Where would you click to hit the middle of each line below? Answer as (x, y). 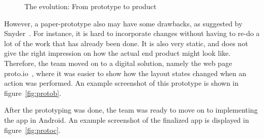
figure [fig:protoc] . (32, 130)
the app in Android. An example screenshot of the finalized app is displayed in (127, 119)
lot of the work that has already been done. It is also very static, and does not (126, 43)
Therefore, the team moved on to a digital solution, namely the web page (118, 63)
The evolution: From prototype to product (91, 6)
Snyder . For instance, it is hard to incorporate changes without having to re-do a (132, 33)
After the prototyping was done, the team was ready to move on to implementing (131, 110)
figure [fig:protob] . (33, 93)
